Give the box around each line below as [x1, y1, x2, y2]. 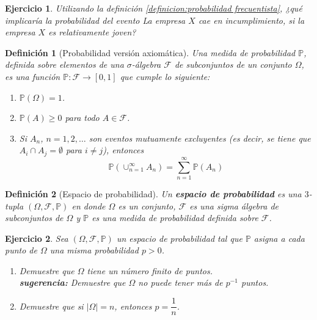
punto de [5, 244, 37, 256]
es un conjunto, [118, 199, 176, 212]
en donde [71, 199, 106, 212]
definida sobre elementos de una [5, 58, 124, 71]
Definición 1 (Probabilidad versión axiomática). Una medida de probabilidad [5, 46, 296, 59]
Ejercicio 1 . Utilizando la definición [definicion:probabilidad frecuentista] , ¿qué [5, 2, 302, 14]
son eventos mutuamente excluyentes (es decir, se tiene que [89, 131, 311, 144]
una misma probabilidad [49, 244, 139, 256]
